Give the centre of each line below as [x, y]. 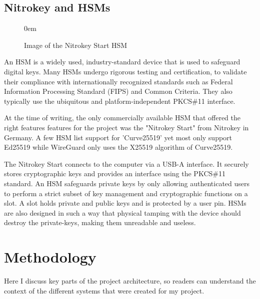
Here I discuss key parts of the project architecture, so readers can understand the [130, 281]
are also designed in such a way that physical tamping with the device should [122, 212]
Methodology [50, 257]
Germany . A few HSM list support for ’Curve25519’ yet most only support [118, 137]
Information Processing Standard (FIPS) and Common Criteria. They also [118, 91]
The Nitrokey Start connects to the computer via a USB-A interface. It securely [126, 163]
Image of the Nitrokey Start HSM [76, 45]
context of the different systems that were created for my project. [104, 290]
